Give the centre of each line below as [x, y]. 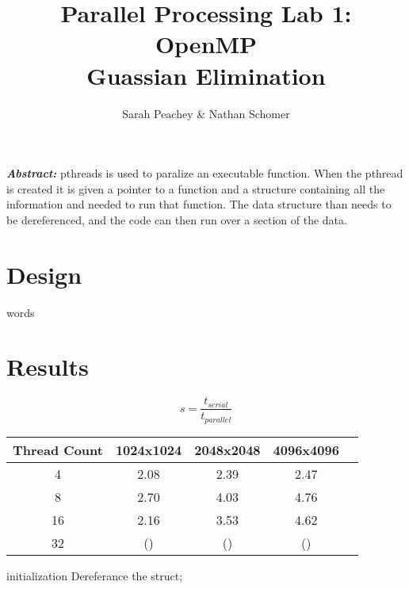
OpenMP [206, 44]
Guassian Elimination [206, 75]
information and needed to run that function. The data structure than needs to [199, 204]
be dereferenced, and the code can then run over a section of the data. [177, 219]
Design [44, 274]
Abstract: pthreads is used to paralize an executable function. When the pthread [205, 173]
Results [48, 367]
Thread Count [58, 449]
